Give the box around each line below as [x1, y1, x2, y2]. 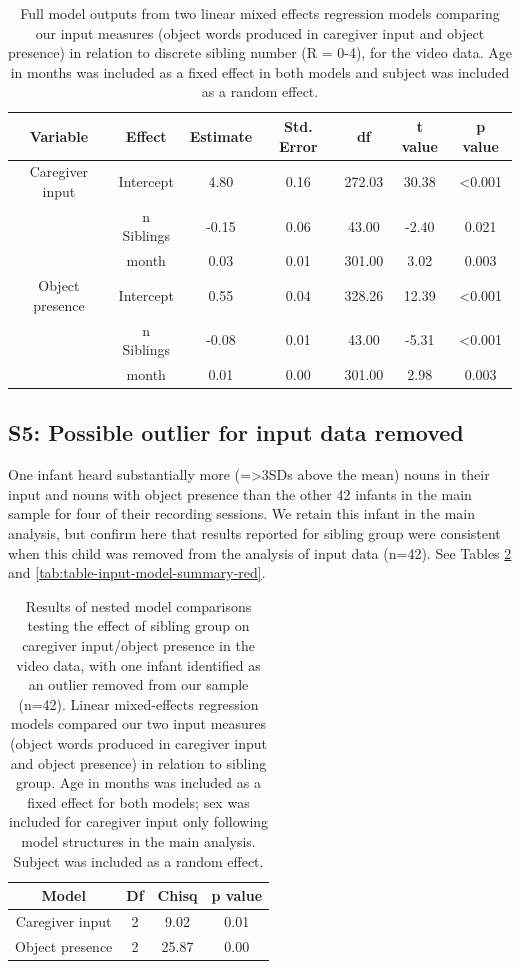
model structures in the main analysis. [21, 830, 256, 851]
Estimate [189, 125, 253, 146]
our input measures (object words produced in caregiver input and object [35, 22, 485, 43]
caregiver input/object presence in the [22, 635, 255, 656]
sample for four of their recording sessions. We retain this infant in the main [8, 503, 475, 524]
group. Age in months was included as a [16, 772, 261, 793]
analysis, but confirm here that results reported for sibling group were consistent [8, 523, 501, 544]
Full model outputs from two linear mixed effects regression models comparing [20, 3, 500, 23]
